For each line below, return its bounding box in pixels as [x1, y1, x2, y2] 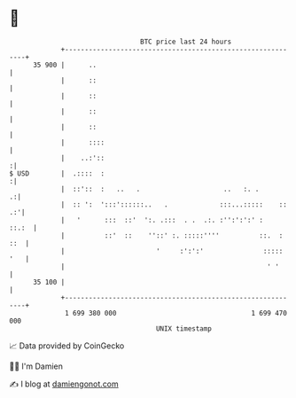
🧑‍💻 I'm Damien [9, 361, 64, 371]
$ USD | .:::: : [9, 168, 105, 178]
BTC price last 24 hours [140, 37, 232, 46]
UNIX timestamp [155, 324, 213, 333]
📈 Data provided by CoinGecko [9, 340, 125, 351]
